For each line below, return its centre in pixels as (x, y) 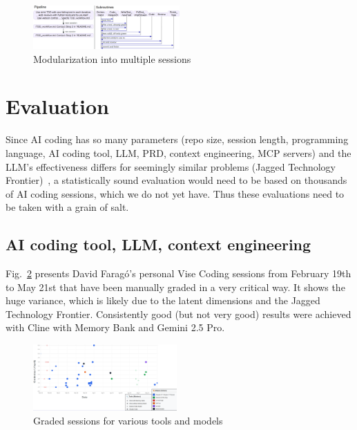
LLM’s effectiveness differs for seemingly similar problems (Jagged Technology (171, 166)
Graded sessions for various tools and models (128, 420)
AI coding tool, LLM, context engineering (158, 244)
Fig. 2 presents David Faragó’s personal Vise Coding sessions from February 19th (178, 273)
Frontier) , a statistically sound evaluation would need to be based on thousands (176, 180)
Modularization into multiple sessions (112, 58)
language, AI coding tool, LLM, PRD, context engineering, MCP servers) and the (178, 152)
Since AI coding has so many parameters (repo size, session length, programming (177, 139)
